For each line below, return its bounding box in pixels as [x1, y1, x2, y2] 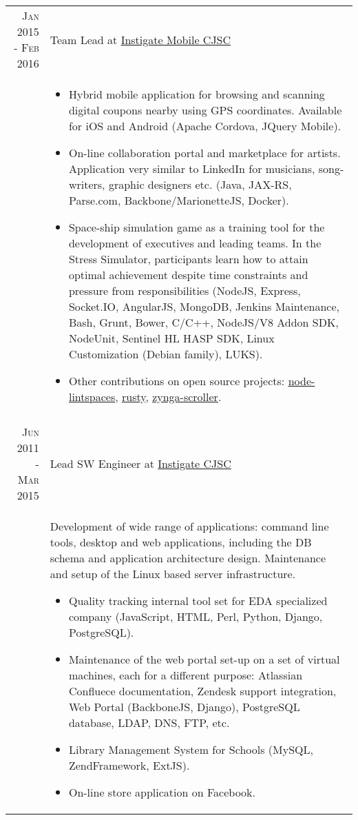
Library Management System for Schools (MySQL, [68, 741, 313, 757]
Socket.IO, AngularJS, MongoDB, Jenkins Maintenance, [68, 298, 340, 314]
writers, [68, 176, 105, 192]
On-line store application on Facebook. [68, 784, 255, 800]
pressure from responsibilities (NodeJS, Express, [68, 283, 301, 298]
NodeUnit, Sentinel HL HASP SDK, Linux [68, 330, 275, 346]
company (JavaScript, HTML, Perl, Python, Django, [68, 608, 323, 624]
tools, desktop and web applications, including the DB [50, 534, 312, 550]
